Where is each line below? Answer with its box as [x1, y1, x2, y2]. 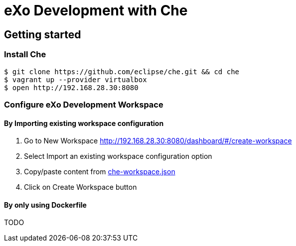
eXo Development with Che [4, 2, 188, 19]
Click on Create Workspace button [24, 183, 137, 192]
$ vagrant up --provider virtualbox [4, 75, 147, 84]
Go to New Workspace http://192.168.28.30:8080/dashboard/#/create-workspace [24, 136, 292, 145]
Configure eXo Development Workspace [4, 99, 163, 110]
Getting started [4, 28, 81, 41]
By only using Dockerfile [4, 200, 87, 209]
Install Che [4, 49, 46, 60]
